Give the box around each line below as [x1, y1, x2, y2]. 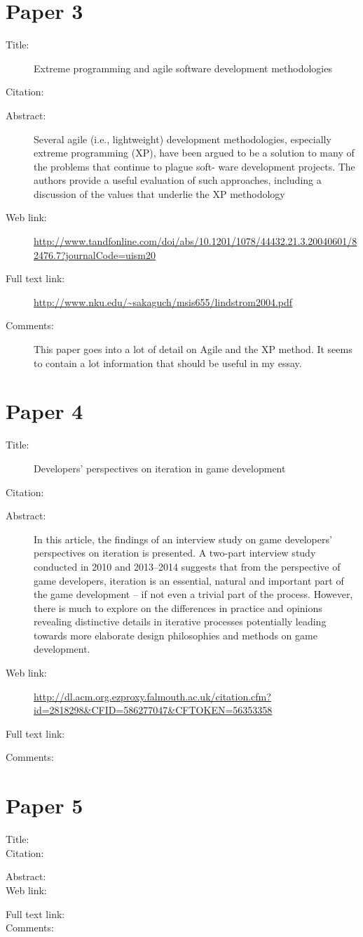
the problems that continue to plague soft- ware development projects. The [34, 159, 355, 173]
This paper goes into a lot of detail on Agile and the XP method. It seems [34, 342, 352, 357]
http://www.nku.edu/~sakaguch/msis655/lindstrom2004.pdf [34, 294, 293, 309]
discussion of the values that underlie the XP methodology [34, 186, 285, 201]
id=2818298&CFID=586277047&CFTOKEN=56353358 [34, 703, 273, 717]
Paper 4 [6, 397, 83, 425]
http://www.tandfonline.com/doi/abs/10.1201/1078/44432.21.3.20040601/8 [34, 234, 357, 248]
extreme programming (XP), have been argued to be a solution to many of [34, 145, 355, 160]
